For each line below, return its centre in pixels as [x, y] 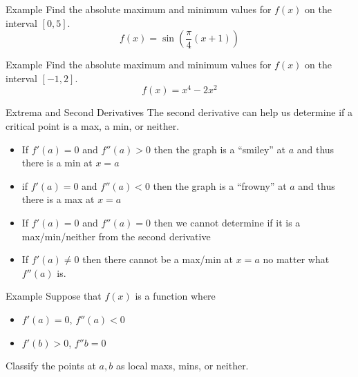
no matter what [296, 259]
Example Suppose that [54, 296]
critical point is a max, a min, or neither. [93, 126]
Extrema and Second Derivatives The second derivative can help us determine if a [179, 112]
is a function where [175, 296]
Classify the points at [51, 366]
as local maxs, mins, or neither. [182, 366]
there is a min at [57, 163]
